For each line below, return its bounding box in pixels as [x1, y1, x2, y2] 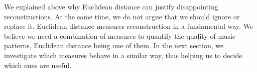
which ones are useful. [4, 60, 71, 70]
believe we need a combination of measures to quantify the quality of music [4, 30, 236, 41]
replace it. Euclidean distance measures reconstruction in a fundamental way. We [4, 21, 253, 31]
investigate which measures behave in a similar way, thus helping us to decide [4, 50, 242, 60]
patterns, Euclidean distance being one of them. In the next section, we [4, 40, 224, 51]
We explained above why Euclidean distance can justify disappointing [4, 1, 218, 11]
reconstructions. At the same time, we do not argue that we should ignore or [4, 11, 240, 21]
